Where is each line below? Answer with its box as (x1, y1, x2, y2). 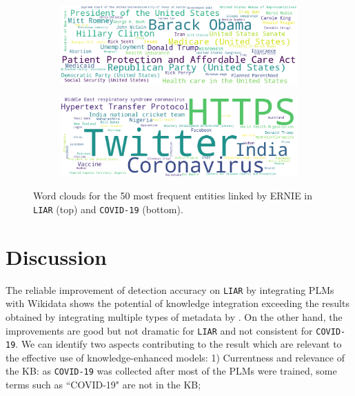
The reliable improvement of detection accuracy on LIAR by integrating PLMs (6, 282, 334, 297)
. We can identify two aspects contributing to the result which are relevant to (15, 337, 342, 351)
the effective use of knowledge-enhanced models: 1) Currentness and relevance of (6, 350, 345, 364)
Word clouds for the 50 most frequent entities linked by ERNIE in (33, 188, 313, 203)
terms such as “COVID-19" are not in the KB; (6, 377, 201, 392)
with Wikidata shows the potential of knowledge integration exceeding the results (6, 296, 349, 310)
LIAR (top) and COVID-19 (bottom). (33, 201, 183, 216)
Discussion (6, 242, 107, 270)
